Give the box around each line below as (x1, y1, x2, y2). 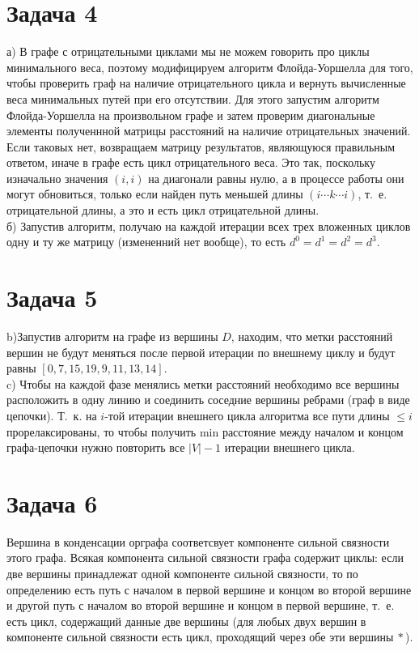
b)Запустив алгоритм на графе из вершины (6, 327, 218, 344)
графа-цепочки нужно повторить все (6, 439, 185, 456)
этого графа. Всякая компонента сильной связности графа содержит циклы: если (6, 549, 404, 566)
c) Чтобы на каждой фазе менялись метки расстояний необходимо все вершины (6, 375, 400, 392)
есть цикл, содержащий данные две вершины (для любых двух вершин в (6, 612, 366, 629)
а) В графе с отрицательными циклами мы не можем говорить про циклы (6, 43, 370, 60)
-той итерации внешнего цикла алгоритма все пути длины (104, 406, 390, 423)
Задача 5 (6, 281, 98, 314)
